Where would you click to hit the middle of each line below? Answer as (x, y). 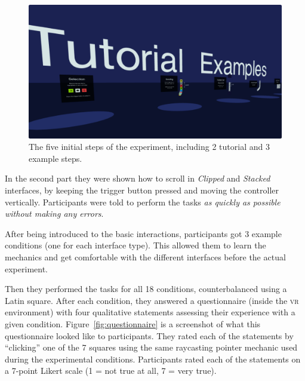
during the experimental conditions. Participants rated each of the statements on (153, 359)
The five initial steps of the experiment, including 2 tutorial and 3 (149, 147)
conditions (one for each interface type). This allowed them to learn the (135, 245)
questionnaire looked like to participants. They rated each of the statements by (149, 335)
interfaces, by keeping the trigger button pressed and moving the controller (142, 190)
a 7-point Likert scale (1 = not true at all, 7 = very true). (111, 371)
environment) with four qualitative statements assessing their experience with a (150, 312)
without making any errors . (54, 213)
